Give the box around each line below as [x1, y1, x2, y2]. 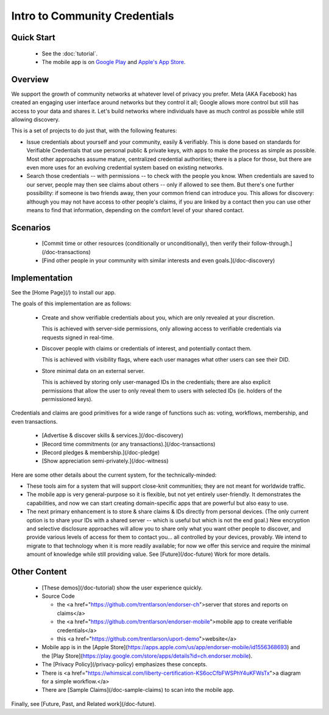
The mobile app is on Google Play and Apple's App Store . [41, 58, 186, 65]
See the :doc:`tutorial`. [41, 49, 98, 57]
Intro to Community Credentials [11, 9, 174, 23]
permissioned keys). [41, 395, 93, 402]
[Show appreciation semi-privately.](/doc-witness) [41, 457, 169, 464]
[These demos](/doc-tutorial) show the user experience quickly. [41, 584, 203, 591]
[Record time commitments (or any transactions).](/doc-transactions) [41, 440, 216, 447]
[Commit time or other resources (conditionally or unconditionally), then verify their [41, 240, 250, 247]
